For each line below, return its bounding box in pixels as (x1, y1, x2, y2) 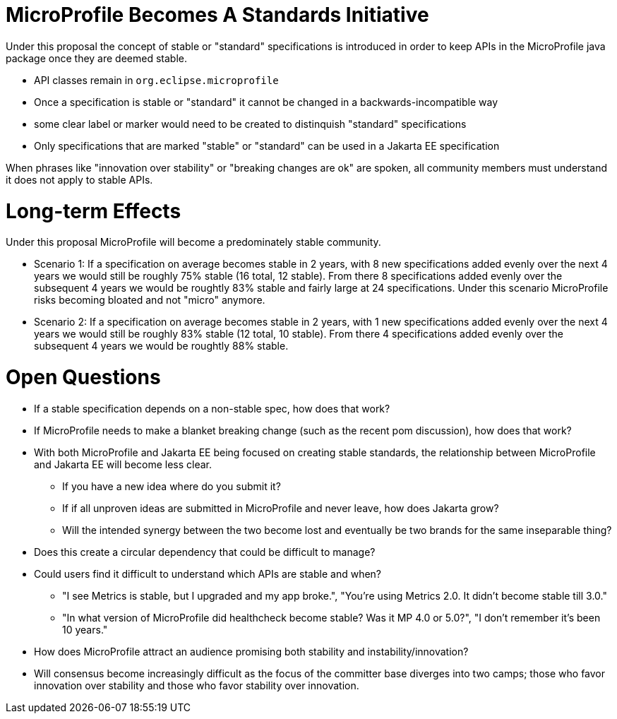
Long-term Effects (6, 198, 181, 223)
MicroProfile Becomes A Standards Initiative (6, 3, 429, 27)
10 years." (62, 623, 108, 636)
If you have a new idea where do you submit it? (62, 480, 281, 492)
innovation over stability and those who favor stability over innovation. (34, 679, 359, 691)
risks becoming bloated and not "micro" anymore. (34, 294, 265, 307)
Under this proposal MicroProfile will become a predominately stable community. (6, 236, 381, 249)
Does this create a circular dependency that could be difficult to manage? (34, 545, 376, 558)
